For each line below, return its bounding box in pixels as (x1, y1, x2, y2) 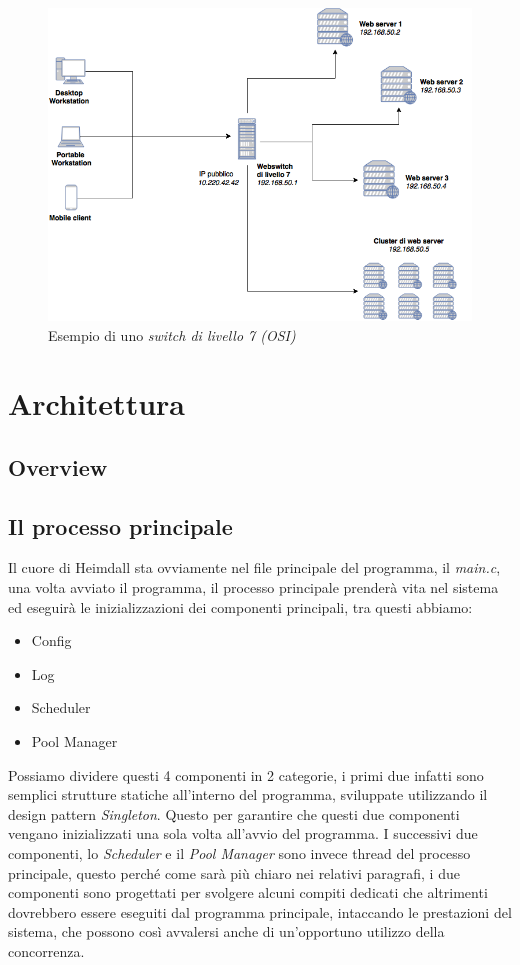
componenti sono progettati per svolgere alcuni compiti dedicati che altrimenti (8, 882, 488, 903)
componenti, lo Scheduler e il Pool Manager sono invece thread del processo (8, 843, 471, 864)
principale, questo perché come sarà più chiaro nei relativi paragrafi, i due (8, 862, 460, 883)
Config (31, 630, 72, 651)
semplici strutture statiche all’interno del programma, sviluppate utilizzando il (8, 784, 488, 805)
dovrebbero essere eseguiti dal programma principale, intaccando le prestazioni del (8, 901, 512, 922)
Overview (8, 451, 108, 482)
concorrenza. (8, 940, 85, 961)
